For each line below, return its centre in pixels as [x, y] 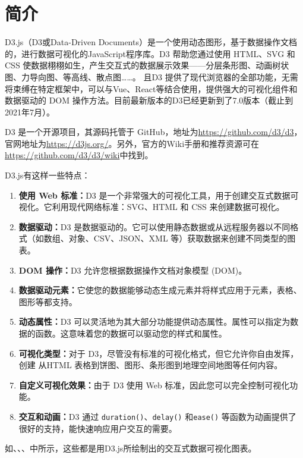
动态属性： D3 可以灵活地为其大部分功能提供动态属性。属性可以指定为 [154, 321]
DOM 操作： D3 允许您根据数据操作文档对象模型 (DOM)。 [133, 270]
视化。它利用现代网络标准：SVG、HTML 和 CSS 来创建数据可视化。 [151, 207]
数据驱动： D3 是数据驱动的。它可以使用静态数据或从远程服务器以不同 [154, 226]
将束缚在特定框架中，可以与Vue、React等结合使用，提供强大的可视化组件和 [151, 88]
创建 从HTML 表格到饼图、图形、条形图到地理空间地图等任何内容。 [151, 365]
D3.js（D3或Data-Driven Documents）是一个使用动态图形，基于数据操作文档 [151, 42]
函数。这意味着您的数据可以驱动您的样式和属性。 [131, 333]
